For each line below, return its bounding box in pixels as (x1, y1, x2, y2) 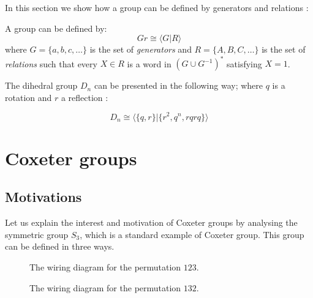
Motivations (5, 187, 82, 206)
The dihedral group (5, 79, 78, 92)
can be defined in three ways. (5, 240, 115, 253)
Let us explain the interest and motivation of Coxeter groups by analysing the (5, 216, 298, 229)
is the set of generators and (89, 43, 192, 56)
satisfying (227, 57, 262, 70)
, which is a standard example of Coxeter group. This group (80, 228, 304, 240)
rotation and (5, 91, 52, 103)
